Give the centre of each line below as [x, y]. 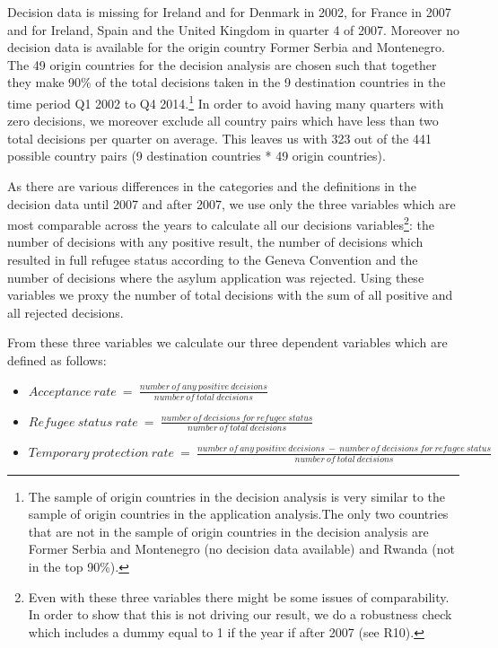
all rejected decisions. [66, 312]
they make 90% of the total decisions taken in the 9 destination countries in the [227, 82]
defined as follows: [57, 360]
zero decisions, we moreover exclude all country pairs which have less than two [223, 121]
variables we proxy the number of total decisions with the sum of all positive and [230, 295]
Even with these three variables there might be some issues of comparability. [239, 596]
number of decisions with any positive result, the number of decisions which [215, 242]
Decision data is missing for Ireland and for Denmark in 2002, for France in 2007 [229, 12]
